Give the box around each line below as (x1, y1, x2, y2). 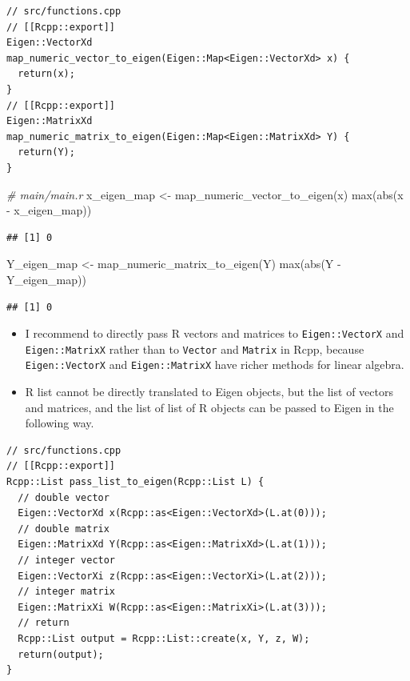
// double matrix (18, 523, 109, 535)
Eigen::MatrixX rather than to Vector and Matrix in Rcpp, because (25, 340, 364, 357)
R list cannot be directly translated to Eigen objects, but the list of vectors (25, 383, 393, 400)
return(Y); (18, 146, 75, 158)
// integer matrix (18, 586, 116, 598)
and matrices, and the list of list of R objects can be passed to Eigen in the (25, 399, 394, 415)
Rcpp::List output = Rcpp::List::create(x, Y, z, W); (18, 632, 310, 644)
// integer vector (18, 555, 116, 566)
